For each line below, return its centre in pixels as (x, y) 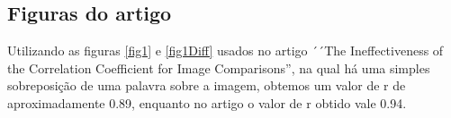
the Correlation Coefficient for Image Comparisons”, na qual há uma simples (219, 67)
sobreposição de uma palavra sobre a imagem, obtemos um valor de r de (207, 85)
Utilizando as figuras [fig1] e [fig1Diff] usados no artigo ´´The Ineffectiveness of (225, 51)
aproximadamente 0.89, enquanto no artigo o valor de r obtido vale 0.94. (207, 102)
